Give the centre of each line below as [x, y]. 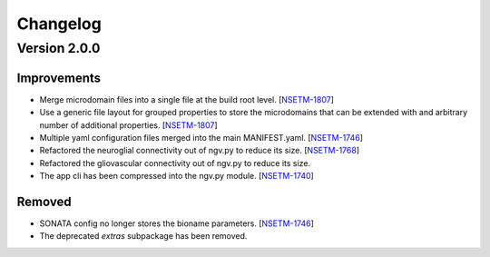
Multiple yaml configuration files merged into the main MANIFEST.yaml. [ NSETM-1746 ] [201, 137]
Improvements [59, 78]
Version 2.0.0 [59, 48]
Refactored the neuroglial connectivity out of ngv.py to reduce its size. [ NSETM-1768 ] [200, 151]
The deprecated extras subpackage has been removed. [143, 236]
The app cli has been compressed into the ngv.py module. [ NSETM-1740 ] [177, 176]
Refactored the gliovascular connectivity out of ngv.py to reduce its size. [175, 163]
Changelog [59, 24]
